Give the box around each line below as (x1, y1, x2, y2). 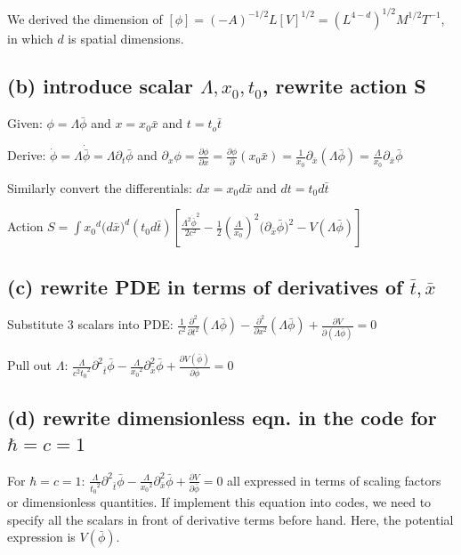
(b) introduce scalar (7, 72, 193, 100)
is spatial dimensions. (68, 28, 184, 47)
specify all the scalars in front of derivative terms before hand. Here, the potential (7, 510, 454, 528)
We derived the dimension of (7, 9, 163, 28)
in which (7, 28, 53, 47)
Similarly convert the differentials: (7, 178, 192, 197)
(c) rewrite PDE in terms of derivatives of (7, 272, 403, 300)
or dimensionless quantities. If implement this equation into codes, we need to (7, 493, 432, 511)
